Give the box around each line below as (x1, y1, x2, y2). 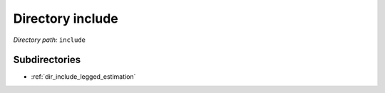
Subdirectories (13, 54, 81, 66)
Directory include (13, 11, 119, 26)
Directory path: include (13, 35, 86, 44)
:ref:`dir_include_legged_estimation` (31, 72, 136, 81)
